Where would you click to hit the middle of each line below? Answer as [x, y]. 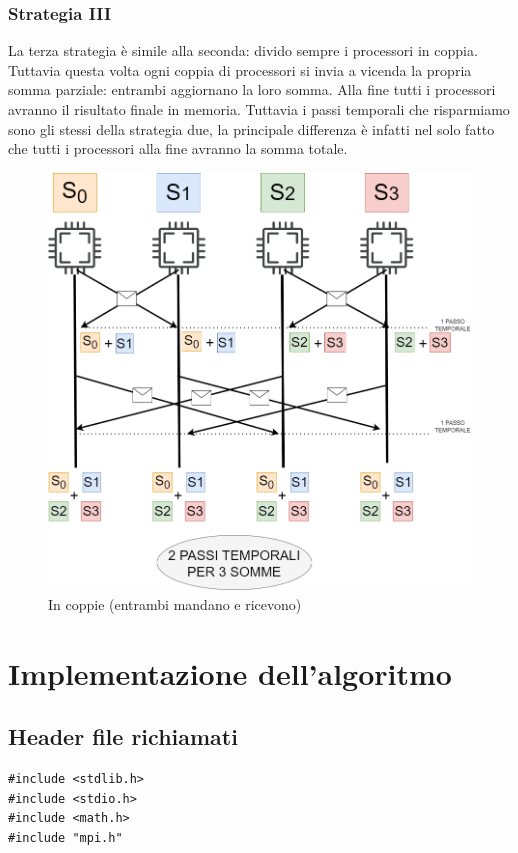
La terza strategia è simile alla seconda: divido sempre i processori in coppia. [243, 50]
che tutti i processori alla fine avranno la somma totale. [178, 148]
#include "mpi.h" [65, 838]
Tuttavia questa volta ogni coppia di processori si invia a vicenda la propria [240, 69]
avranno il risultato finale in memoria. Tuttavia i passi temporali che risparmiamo [259, 109]
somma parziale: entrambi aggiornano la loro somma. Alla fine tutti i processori [252, 89]
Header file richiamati [123, 736]
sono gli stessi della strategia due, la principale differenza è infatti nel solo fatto [251, 128]
